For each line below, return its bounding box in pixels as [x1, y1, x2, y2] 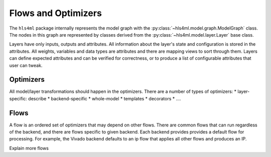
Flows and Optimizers [9, 8, 102, 19]
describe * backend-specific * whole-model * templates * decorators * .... [28, 95, 182, 101]
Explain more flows [9, 145, 49, 151]
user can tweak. [9, 62, 43, 68]
